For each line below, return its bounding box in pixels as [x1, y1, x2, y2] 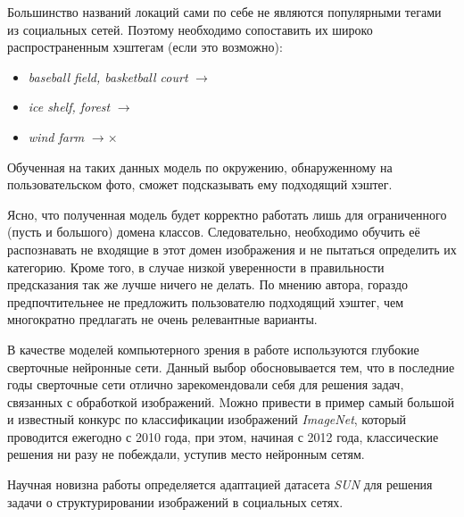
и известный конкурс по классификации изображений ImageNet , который [7, 410, 407, 429]
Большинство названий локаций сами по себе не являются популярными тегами [7, 3, 442, 21]
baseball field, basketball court [28, 67, 188, 86]
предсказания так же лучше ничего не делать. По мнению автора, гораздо [7, 275, 409, 294]
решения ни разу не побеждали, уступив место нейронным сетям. [7, 445, 365, 463]
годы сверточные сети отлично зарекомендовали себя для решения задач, [7, 375, 404, 394]
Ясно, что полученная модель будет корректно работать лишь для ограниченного [7, 204, 447, 223]
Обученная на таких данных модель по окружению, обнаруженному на [7, 157, 393, 176]
